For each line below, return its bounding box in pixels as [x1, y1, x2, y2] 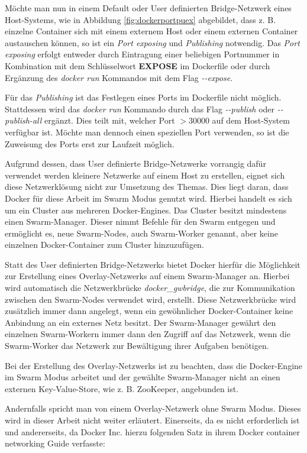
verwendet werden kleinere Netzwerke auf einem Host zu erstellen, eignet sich [5, 169, 285, 181]
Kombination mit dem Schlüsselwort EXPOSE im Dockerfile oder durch [5, 59, 270, 72]
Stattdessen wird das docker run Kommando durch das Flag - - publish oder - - [5, 102, 283, 115]
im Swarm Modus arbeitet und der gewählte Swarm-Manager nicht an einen [5, 371, 280, 383]
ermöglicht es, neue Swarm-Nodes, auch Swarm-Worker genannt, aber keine [5, 226, 278, 239]
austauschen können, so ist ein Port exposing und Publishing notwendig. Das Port [5, 36, 300, 48]
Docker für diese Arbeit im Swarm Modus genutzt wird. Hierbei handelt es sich [5, 192, 292, 204]
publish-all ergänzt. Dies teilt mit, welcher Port [5, 114, 175, 127]
